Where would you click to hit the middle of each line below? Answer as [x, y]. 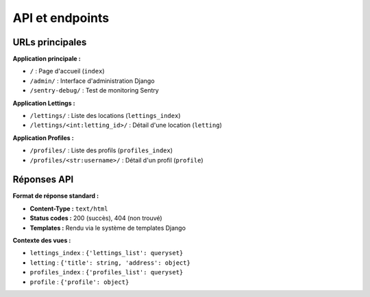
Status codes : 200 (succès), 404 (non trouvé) [96, 218]
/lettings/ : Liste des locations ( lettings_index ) [105, 116]
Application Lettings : [44, 103]
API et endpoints [61, 18]
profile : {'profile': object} [79, 282]
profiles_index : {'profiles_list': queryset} [107, 272]
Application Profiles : [44, 138]
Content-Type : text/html [69, 209]
